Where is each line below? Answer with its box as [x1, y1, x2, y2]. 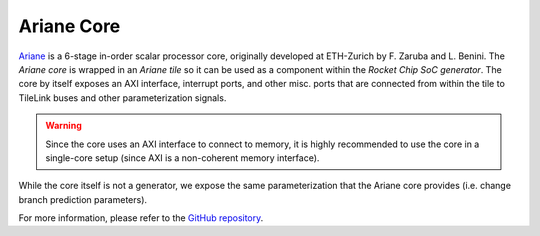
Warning [45, 120, 82, 132]
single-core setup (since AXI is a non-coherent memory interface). [45, 151, 320, 164]
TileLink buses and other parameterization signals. [18, 91, 227, 104]
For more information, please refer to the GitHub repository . [18, 212, 264, 224]
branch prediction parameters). [18, 193, 148, 205]
